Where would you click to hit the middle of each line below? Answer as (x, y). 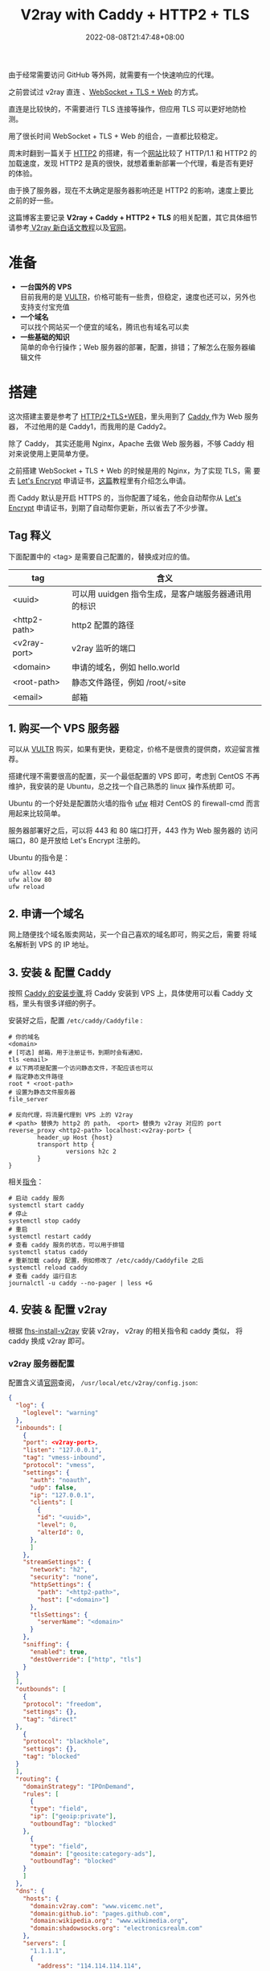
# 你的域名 (24, 1037)
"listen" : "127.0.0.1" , (63, 1450)
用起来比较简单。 (37, 813)
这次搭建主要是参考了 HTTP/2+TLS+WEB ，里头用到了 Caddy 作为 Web (125, 416)
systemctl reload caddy (48, 1268)
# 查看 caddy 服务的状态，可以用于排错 (66, 1245)
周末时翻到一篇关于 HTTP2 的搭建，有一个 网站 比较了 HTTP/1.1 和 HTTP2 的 (133, 153)
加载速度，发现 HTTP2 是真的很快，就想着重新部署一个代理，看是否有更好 (131, 163)
